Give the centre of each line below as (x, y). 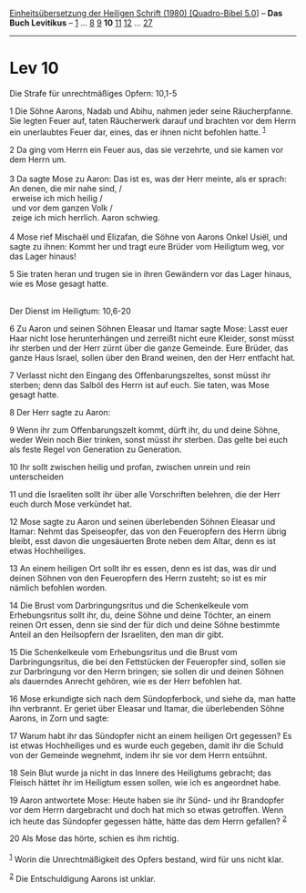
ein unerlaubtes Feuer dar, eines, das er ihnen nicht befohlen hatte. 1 (138, 131)
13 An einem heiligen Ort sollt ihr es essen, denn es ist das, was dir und (143, 568)
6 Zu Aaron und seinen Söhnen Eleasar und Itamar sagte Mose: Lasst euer (149, 328)
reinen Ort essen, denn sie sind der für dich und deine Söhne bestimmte (145, 624)
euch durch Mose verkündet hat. (71, 504)
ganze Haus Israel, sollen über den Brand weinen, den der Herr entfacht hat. (153, 357)
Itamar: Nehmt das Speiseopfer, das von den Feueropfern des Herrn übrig (148, 531)
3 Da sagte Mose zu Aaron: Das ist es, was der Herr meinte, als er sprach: (148, 179)
